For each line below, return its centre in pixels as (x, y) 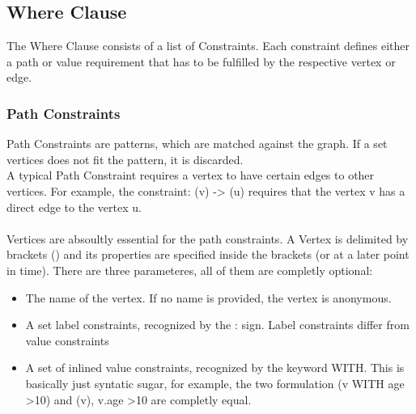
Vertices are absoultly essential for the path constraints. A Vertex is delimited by (208, 238)
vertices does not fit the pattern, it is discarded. (125, 159)
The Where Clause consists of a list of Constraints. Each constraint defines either (208, 46)
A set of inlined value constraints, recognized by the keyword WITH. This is (215, 368)
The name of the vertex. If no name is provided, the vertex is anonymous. (208, 297)
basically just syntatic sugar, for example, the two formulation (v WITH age (215, 383)
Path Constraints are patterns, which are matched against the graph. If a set (197, 144)
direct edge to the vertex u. (74, 207)
